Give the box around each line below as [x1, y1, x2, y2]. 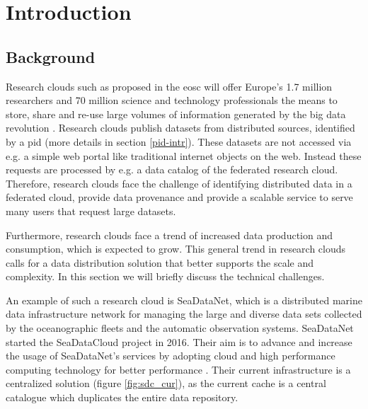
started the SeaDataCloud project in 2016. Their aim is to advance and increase [6, 334, 352, 349]
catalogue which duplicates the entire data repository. [6, 390, 238, 405]
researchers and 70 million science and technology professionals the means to [6, 93, 338, 108]
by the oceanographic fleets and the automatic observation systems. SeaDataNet [6, 321, 354, 335]
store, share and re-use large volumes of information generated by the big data [6, 106, 346, 121]
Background [6, 45, 96, 67]
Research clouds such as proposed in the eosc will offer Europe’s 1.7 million [6, 79, 333, 93]
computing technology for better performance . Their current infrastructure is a [6, 362, 351, 376]
